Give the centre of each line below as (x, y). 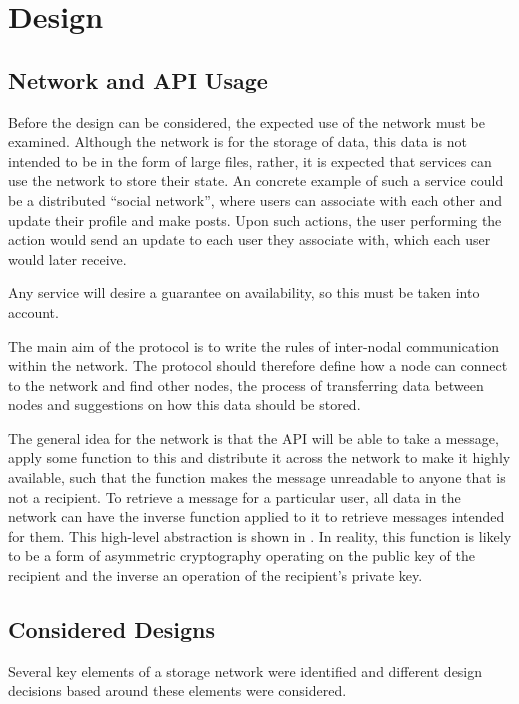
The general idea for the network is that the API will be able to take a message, (253, 437)
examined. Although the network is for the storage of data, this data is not (237, 141)
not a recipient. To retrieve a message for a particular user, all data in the (234, 496)
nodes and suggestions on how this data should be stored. (184, 404)
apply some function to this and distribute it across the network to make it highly (259, 457)
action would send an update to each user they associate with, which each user (249, 239)
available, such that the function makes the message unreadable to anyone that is (257, 477)
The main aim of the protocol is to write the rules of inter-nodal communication (254, 345)
